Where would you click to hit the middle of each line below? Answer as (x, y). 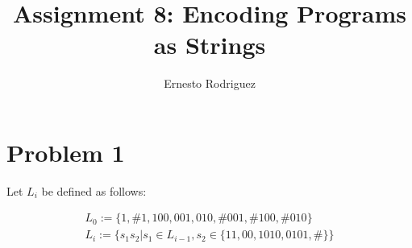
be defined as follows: (94, 190)
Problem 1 (66, 152)
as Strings (210, 45)
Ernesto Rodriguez (210, 83)
